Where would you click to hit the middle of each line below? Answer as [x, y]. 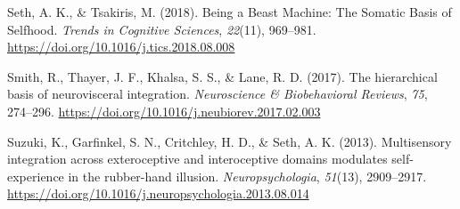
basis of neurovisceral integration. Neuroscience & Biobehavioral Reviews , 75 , [218, 94]
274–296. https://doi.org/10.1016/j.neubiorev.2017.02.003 [164, 111]
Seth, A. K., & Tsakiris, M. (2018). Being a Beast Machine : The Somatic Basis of [230, 12]
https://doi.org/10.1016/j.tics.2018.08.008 [121, 47]
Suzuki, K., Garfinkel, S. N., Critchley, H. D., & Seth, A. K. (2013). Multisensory [230, 141]
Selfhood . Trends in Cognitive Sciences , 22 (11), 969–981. [162, 29]
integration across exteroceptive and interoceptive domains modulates [197, 159]
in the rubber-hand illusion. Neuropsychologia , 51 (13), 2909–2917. [247, 176]
